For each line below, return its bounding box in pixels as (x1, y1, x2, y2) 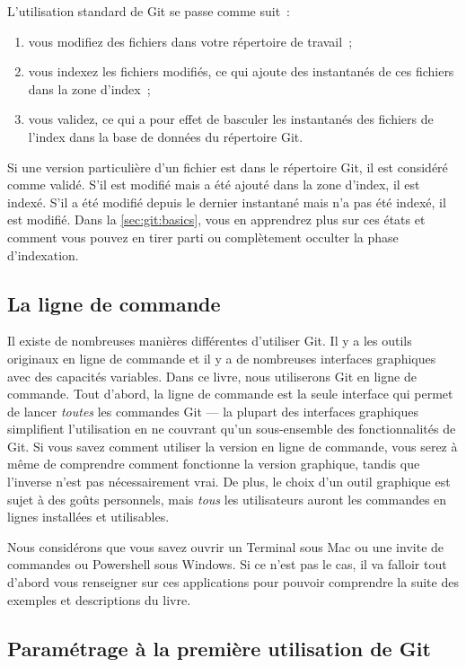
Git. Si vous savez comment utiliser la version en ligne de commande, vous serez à (7, 436, 458, 455)
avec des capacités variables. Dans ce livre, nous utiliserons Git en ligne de (7, 366, 417, 385)
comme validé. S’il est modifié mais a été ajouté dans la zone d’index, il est (7, 175, 420, 194)
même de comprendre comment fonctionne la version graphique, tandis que (7, 454, 420, 473)
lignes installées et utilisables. (7, 507, 170, 526)
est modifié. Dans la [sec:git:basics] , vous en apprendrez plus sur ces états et (7, 210, 426, 229)
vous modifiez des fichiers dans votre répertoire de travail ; (28, 31, 353, 50)
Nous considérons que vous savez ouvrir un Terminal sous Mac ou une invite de (7, 537, 444, 556)
